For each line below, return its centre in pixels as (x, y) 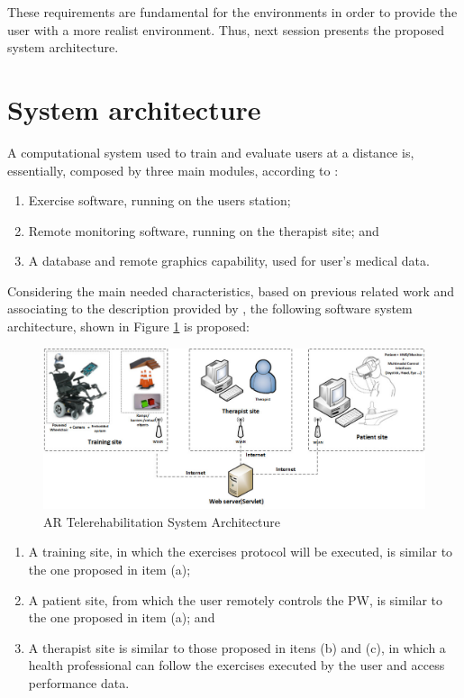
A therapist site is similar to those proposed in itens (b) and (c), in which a (237, 647)
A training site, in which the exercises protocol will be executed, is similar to (241, 552)
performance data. (79, 683)
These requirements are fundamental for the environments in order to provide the (232, 12)
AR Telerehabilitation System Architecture (162, 521)
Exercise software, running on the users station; (159, 200)
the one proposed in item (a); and (122, 617)
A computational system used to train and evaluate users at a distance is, (211, 152)
